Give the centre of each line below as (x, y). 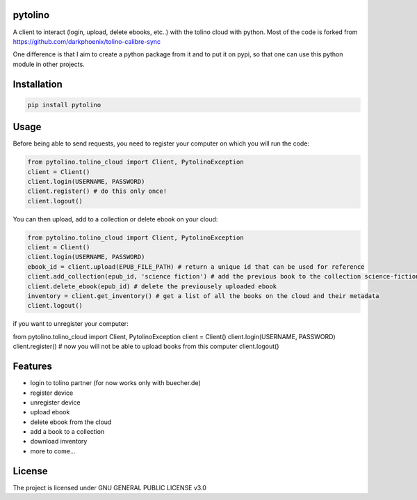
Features (32, 367)
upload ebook (50, 412)
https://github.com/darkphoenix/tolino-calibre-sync (87, 41)
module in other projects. (49, 64)
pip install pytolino (64, 105)
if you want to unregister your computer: (71, 324)
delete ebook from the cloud (71, 422)
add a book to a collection (67, 432)
